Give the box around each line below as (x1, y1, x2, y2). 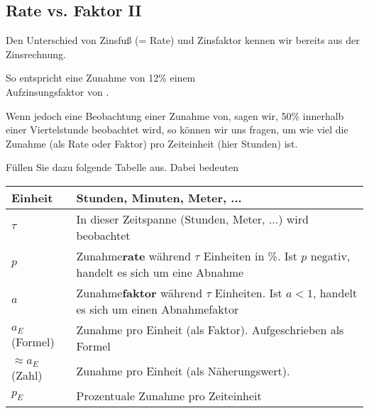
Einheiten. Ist (214, 284, 282, 301)
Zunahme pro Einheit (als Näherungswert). (76, 362, 290, 379)
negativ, (310, 247, 351, 264)
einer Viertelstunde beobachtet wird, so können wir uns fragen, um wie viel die (6, 122, 348, 137)
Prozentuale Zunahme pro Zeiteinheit (76, 387, 262, 404)
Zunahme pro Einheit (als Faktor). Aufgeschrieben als (76, 321, 344, 338)
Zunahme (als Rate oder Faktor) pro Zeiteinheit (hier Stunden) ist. (6, 136, 298, 150)
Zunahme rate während (76, 247, 192, 264)
